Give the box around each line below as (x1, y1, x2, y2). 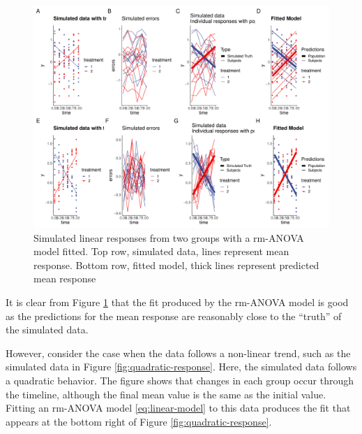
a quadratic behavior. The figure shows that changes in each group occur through (6, 372, 354, 387)
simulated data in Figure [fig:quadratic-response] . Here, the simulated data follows (6, 359, 357, 374)
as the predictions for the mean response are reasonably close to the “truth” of (6, 308, 342, 323)
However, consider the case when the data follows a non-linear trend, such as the (6, 345, 351, 360)
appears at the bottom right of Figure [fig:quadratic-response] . (6, 414, 272, 428)
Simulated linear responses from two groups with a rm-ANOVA (33, 230, 304, 245)
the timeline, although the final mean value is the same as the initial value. (6, 386, 326, 401)
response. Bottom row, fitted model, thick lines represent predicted (33, 257, 319, 272)
